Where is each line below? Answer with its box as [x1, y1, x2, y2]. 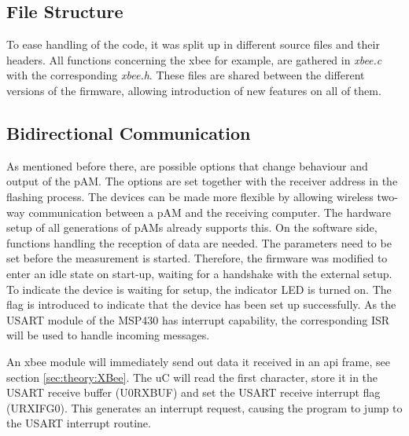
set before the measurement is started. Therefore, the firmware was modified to [6, 250, 388, 266]
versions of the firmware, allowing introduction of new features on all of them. [6, 82, 381, 98]
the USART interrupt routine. [6, 415, 151, 431]
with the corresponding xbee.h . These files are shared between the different [6, 67, 365, 83]
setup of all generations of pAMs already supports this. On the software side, [6, 219, 378, 236]
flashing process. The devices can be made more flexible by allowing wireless [6, 188, 374, 204]
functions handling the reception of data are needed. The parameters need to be [6, 234, 392, 251]
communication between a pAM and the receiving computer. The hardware [28, 203, 391, 220]
